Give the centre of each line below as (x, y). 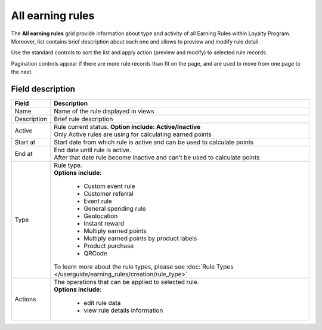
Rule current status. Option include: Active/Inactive (127, 127)
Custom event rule (109, 186)
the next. (22, 72)
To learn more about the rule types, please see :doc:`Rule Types (144, 267)
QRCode (95, 254)
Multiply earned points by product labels (140, 239)
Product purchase (109, 246)
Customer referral (109, 194)
